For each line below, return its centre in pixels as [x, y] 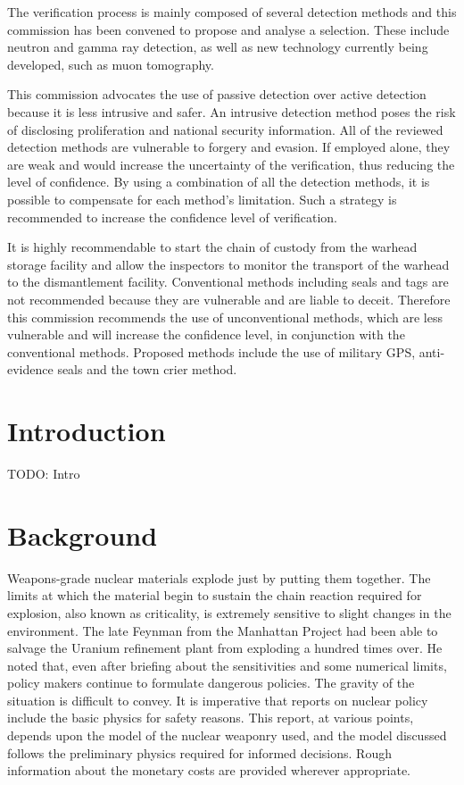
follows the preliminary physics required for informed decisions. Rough [199, 752]
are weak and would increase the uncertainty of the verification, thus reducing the [231, 164]
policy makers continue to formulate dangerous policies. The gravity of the [211, 683]
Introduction [87, 431]
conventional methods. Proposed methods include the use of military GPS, [211, 351]
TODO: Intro [44, 473]
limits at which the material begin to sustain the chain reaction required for [215, 595]
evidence [30, 369]
